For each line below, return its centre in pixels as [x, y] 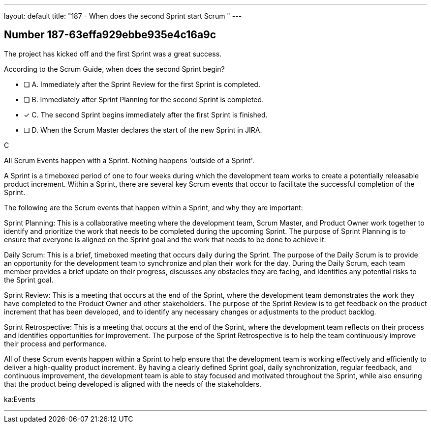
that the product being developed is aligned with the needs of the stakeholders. [133, 384]
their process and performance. [55, 343]
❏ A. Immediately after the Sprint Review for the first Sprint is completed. [142, 84]
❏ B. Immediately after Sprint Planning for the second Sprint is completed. [144, 99]
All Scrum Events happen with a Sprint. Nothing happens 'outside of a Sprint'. [129, 160]
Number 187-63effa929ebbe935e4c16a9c [110, 35]
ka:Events [20, 399]
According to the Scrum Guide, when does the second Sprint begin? [114, 69]
